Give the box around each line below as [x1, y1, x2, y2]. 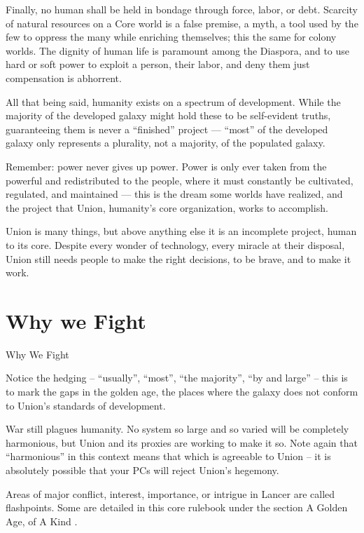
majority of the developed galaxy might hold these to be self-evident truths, [6, 108, 331, 123]
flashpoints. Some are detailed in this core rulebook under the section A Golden [6, 500, 348, 515]
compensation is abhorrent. [6, 70, 122, 85]
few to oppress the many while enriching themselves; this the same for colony [6, 29, 337, 44]
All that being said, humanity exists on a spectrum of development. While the [6, 94, 341, 109]
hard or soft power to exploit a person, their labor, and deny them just [6, 57, 310, 72]
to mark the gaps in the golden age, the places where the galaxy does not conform [6, 384, 358, 398]
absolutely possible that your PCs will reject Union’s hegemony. [6, 462, 279, 477]
